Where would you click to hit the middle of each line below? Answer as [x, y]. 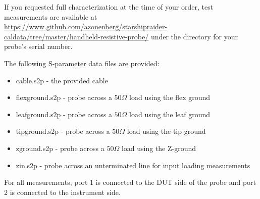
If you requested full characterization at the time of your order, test [109, 7]
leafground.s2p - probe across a [64, 114]
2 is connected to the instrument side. [62, 192]
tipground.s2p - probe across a [63, 131]
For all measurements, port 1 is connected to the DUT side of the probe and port [130, 182]
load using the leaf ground [170, 114]
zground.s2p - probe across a [60, 148]
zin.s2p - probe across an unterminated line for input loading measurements [133, 165]
